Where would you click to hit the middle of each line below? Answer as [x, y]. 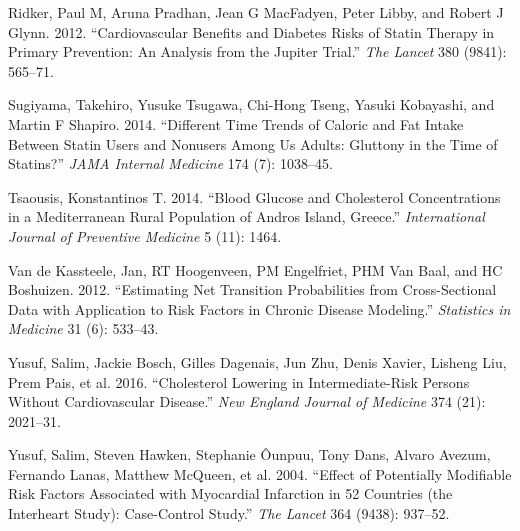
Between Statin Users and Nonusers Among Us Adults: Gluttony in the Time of [253, 143]
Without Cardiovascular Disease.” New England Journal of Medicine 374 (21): [247, 401]
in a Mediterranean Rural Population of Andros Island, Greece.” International [246, 216]
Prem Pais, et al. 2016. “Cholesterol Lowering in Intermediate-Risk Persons [239, 381]
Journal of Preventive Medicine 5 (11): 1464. [145, 235]
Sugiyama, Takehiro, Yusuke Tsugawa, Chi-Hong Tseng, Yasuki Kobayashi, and [251, 104]
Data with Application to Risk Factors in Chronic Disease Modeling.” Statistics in [259, 308]
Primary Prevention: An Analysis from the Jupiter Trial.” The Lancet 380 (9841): [257, 51]
